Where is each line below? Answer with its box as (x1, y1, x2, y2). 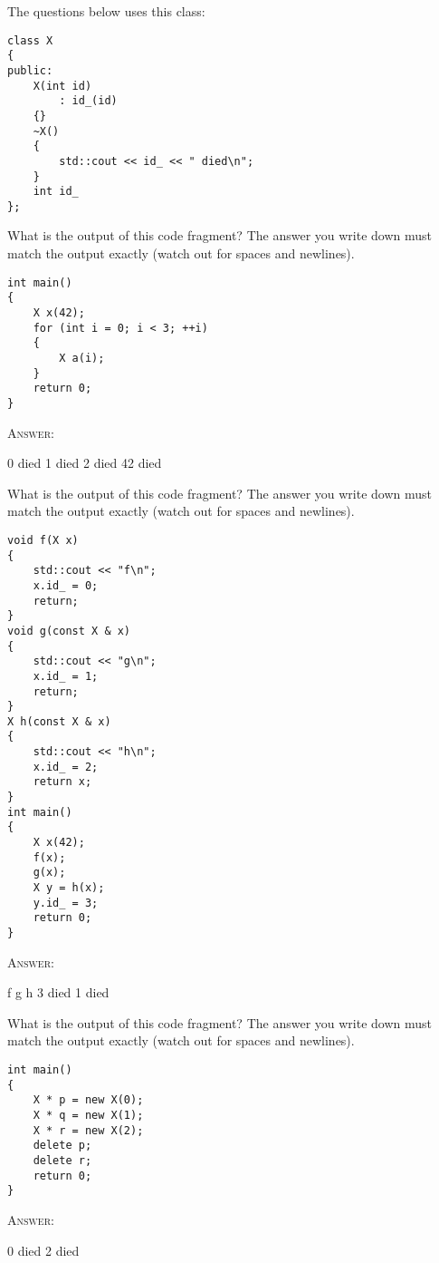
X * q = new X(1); (33, 1109, 144, 1122)
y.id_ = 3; (33, 896, 99, 909)
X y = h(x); (33, 881, 105, 895)
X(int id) (33, 79, 92, 92)
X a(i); (59, 351, 105, 364)
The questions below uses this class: (7, 2, 205, 20)
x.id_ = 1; (33, 669, 99, 683)
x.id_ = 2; (33, 760, 99, 773)
